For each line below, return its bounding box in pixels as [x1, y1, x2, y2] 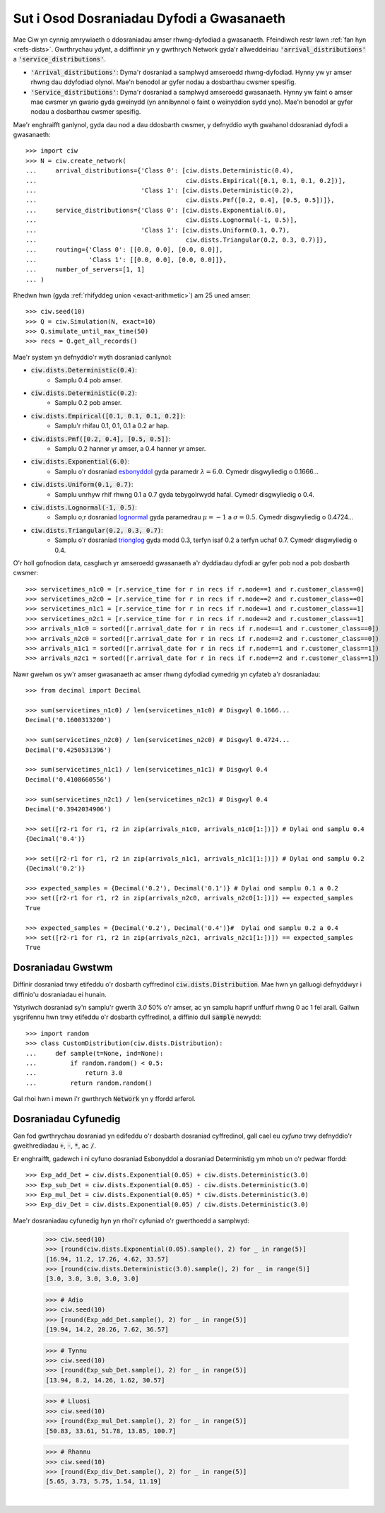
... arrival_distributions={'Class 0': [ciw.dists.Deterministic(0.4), [25, 167, 294, 175]
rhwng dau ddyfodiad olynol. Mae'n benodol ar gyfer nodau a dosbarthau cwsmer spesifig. [30, 78, 297, 86]
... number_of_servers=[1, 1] [25, 266, 145, 273]
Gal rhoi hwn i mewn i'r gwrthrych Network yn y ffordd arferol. [13, 1095, 196, 1103]
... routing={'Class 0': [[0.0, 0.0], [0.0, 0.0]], [25, 246, 223, 254]
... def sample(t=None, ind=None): [25, 1049, 164, 1057]
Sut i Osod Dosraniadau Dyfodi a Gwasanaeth [13, 11, 286, 26]
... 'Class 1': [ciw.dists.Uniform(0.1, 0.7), [25, 226, 290, 234]
